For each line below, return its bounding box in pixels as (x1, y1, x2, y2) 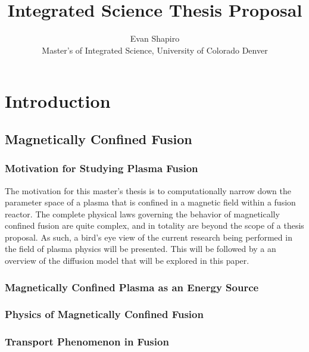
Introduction (5, 89, 111, 113)
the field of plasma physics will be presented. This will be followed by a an (5, 242, 276, 255)
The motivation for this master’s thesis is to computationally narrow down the (5, 184, 291, 197)
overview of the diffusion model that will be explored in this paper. (5, 254, 249, 267)
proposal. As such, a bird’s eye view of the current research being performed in (5, 230, 292, 243)
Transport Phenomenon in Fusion (5, 334, 169, 349)
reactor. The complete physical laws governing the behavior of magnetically (5, 207, 280, 220)
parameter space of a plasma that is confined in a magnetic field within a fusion (5, 196, 296, 208)
